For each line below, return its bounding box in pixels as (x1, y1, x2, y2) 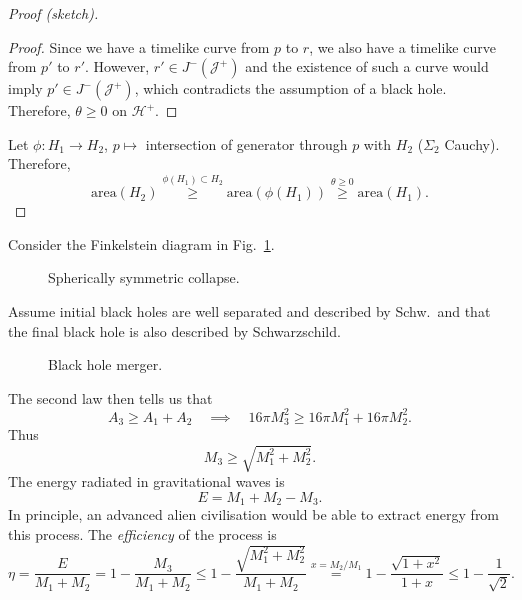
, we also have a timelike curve (309, 36, 496, 57)
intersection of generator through (145, 133, 348, 154)
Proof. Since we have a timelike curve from (8, 36, 270, 57)
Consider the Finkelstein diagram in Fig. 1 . (8, 233, 275, 254)
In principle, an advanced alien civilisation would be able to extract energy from (8, 504, 500, 525)
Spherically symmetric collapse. (48, 267, 240, 288)
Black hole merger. (48, 354, 163, 375)
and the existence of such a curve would (245, 56, 489, 77)
